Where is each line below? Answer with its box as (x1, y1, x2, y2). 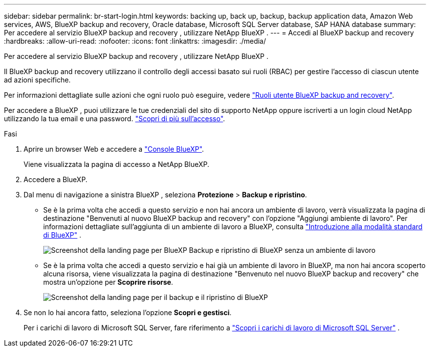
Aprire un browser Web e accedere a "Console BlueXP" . (24, 145, 204, 153)
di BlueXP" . (43, 231, 81, 239)
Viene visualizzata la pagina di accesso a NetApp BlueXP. (24, 160, 210, 168)
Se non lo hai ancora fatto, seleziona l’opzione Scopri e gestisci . (24, 308, 232, 317)
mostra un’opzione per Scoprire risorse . (43, 278, 173, 286)
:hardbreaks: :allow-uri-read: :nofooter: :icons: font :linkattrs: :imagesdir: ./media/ (4, 37, 266, 45)
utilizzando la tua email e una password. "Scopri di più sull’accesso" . (4, 114, 225, 123)
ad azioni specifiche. (4, 76, 71, 84)
